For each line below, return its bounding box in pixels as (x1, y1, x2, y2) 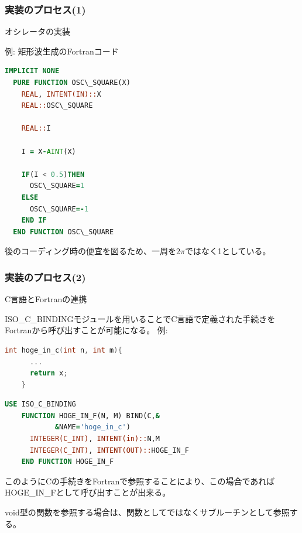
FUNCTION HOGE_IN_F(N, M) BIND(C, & (21, 411, 160, 420)
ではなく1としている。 (185, 245, 271, 257)
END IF (21, 216, 47, 225)
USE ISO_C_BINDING (5, 400, 76, 409)
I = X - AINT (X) (21, 147, 76, 156)
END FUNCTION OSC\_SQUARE (13, 227, 114, 236)
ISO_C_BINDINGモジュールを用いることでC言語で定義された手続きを (5, 312, 276, 324)
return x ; (29, 369, 68, 378)
